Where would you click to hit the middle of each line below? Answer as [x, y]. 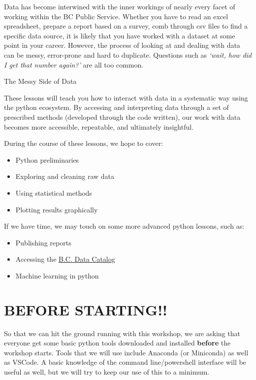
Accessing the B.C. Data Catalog [65, 259]
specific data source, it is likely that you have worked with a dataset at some [120, 35]
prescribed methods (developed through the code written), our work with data [122, 117]
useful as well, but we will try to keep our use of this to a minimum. [107, 371]
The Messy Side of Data [40, 81]
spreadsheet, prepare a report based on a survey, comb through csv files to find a [126, 26]
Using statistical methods [54, 192]
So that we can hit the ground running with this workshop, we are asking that [122, 333]
